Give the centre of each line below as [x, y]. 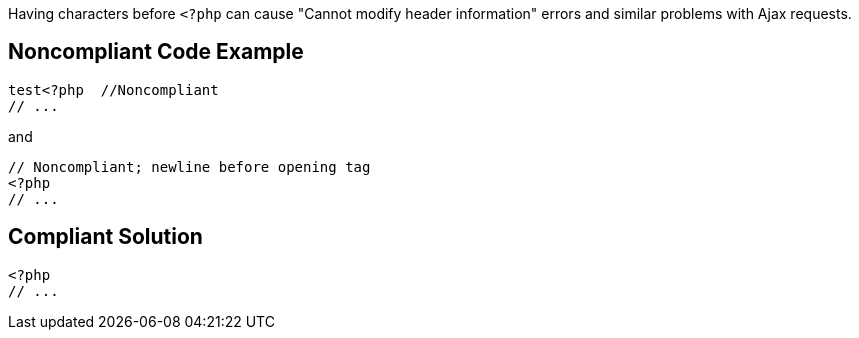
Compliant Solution [105, 237]
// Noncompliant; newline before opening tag [189, 166]
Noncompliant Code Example [156, 52]
